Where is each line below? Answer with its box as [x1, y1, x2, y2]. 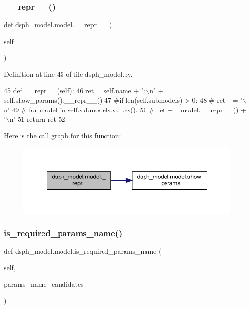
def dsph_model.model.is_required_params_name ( [4, 246, 162, 256]
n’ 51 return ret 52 [9, 114, 65, 124]
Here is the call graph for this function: [4, 130, 121, 140]
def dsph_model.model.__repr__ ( [4, 20, 112, 30]
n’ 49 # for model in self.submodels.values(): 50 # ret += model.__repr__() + [4, 104, 246, 114]
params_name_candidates [4, 279, 83, 289]
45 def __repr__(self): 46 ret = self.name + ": [4, 85, 146, 95]
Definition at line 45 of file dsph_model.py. [4, 69, 133, 79]
